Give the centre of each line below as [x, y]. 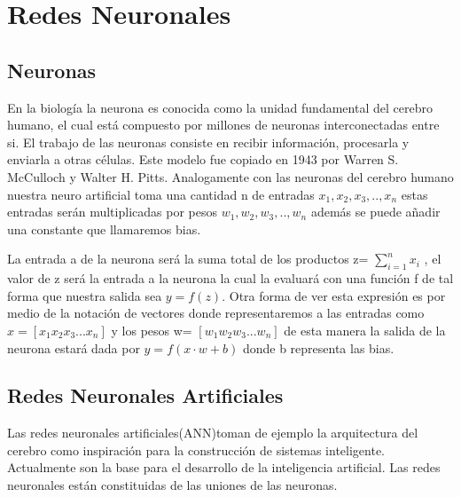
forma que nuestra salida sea [85, 295]
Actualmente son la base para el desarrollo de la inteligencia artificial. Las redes [224, 467]
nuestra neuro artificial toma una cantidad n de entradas [161, 194]
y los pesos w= [152, 330]
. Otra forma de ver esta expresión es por [334, 295]
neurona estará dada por [74, 347]
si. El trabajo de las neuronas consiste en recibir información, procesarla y [208, 142]
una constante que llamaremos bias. [104, 229]
